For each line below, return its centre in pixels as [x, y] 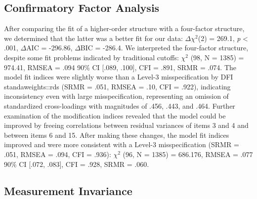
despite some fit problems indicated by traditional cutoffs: [91, 57]
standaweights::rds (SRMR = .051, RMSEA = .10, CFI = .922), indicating [117, 86]
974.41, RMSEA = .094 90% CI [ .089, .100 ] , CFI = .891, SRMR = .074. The [120, 67]
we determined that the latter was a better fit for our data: [93, 38]
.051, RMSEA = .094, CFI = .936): [58, 154]
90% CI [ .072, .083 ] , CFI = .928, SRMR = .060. [77, 164]
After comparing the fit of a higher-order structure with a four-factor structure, [124, 28]
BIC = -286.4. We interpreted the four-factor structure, [164, 48]
